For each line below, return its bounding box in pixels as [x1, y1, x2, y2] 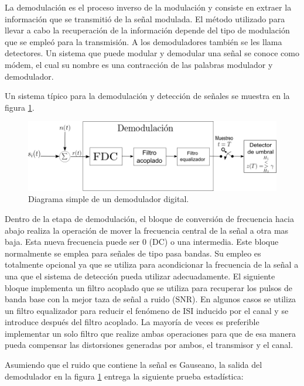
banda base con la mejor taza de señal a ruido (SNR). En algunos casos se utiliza [5, 293, 296, 305]
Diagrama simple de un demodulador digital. [28, 193, 189, 205]
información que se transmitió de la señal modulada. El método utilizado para [5, 12, 285, 25]
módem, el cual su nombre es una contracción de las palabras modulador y [5, 58, 273, 70]
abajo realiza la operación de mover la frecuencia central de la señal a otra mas [5, 224, 289, 236]
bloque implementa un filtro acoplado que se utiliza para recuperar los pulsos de [5, 281, 292, 293]
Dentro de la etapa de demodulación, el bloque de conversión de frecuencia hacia [5, 212, 294, 224]
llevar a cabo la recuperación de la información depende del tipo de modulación [5, 24, 290, 36]
